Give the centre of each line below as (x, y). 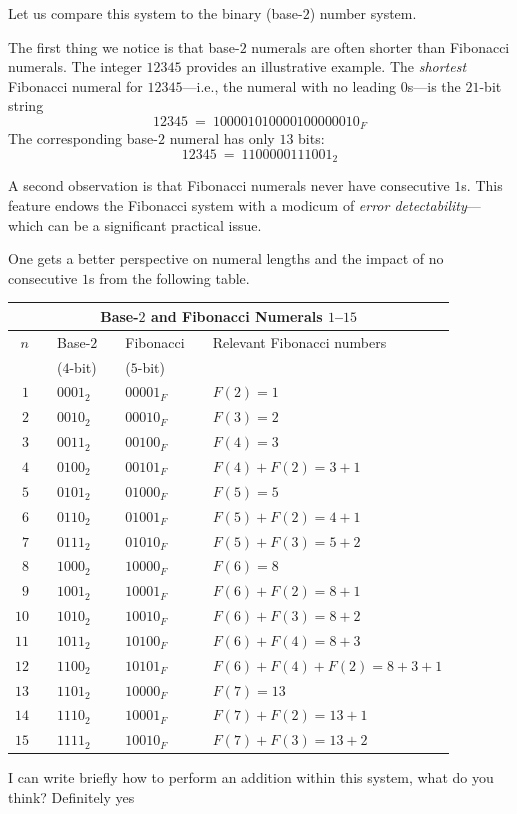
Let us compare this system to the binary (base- (155, 13)
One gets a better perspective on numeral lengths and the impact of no (226, 258)
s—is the (434, 85)
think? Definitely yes (71, 796)
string (26, 105)
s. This (482, 185)
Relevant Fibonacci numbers (299, 341)
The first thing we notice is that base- (124, 46)
